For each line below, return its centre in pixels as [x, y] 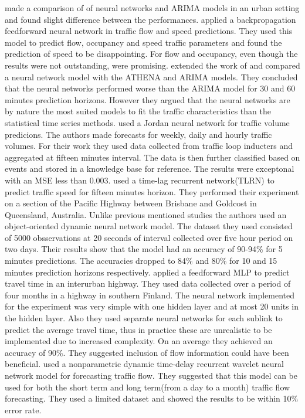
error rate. [23, 409]
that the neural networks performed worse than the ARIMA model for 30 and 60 [150, 88]
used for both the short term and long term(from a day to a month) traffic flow [148, 387]
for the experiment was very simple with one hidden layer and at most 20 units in [152, 306]
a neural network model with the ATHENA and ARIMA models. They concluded [151, 77]
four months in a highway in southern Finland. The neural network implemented [150, 295]
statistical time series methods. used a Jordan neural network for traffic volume [147, 122]
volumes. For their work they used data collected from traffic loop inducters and [149, 146]
